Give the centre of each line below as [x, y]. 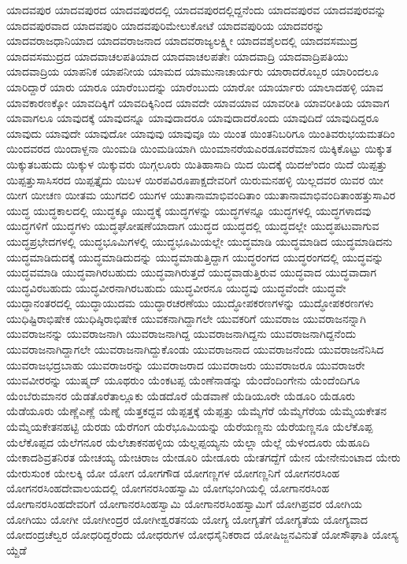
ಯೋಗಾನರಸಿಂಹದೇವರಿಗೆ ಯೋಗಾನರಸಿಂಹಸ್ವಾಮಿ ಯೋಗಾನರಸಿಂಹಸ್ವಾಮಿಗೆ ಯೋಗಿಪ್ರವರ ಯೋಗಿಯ [184, 503]
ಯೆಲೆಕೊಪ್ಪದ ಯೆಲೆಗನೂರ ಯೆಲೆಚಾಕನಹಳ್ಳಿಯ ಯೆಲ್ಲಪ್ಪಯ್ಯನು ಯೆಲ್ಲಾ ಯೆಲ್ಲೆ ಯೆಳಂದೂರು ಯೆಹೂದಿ [188, 442]
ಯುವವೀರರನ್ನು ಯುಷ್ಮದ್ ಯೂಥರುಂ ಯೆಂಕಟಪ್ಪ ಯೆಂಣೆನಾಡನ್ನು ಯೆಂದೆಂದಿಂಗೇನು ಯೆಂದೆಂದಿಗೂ [183, 380]
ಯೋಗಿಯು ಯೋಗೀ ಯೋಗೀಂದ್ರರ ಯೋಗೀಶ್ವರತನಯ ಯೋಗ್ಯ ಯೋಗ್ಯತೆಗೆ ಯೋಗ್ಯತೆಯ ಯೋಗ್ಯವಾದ [187, 519]
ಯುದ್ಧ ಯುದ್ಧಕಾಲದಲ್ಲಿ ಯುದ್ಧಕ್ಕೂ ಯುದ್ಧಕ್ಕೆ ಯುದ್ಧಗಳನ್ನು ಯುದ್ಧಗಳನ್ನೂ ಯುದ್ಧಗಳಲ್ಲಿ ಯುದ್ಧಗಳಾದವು [189, 210]
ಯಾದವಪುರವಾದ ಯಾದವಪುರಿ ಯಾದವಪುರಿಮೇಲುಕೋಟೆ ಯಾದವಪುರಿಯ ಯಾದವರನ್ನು [166, 25]
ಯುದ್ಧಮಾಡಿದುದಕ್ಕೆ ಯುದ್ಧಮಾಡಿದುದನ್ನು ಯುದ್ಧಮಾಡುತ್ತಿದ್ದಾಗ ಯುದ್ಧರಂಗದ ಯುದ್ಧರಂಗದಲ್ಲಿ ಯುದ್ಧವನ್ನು [195, 256]
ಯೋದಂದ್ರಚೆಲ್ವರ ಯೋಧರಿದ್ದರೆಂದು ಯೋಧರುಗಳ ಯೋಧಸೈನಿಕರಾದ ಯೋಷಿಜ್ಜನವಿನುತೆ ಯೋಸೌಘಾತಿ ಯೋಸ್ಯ [203, 534]
